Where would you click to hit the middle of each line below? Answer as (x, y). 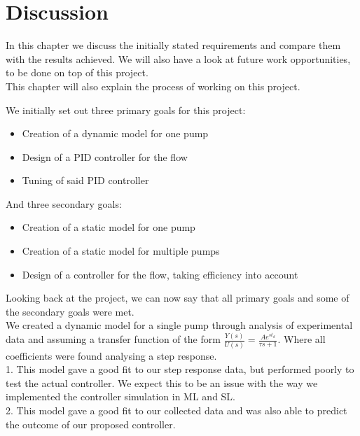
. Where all (302, 339)
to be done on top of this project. (77, 72)
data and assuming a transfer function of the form (113, 339)
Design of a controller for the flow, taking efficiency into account (160, 274)
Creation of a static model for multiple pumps (121, 251)
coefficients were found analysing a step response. (111, 355)
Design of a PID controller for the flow (105, 156)
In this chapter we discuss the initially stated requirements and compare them (173, 45)
